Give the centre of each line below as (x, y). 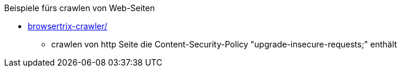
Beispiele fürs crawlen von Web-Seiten (79, 8)
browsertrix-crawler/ (68, 26)
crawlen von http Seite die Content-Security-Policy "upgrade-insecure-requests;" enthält (224, 44)
